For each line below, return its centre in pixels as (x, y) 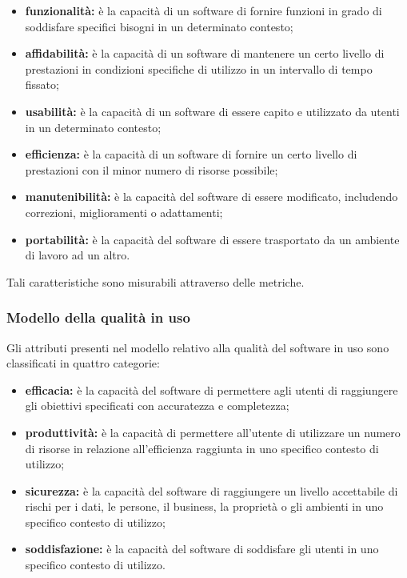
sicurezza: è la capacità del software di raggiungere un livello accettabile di (211, 490)
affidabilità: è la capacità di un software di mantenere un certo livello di (205, 53)
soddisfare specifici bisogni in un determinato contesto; (159, 26)
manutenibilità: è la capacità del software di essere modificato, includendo (211, 197)
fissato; (42, 84)
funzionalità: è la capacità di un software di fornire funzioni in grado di (203, 10)
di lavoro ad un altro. (78, 255)
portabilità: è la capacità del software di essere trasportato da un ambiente (212, 239)
